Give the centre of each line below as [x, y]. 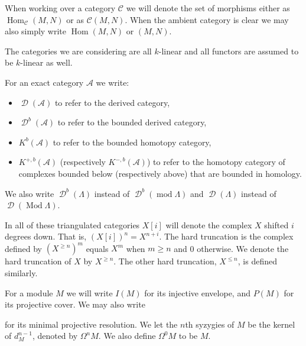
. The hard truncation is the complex [226, 236]
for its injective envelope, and [197, 292]
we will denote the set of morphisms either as [208, 8]
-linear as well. [46, 62]
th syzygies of [210, 324]
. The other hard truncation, [165, 261]
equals [97, 248]
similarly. [21, 273]
